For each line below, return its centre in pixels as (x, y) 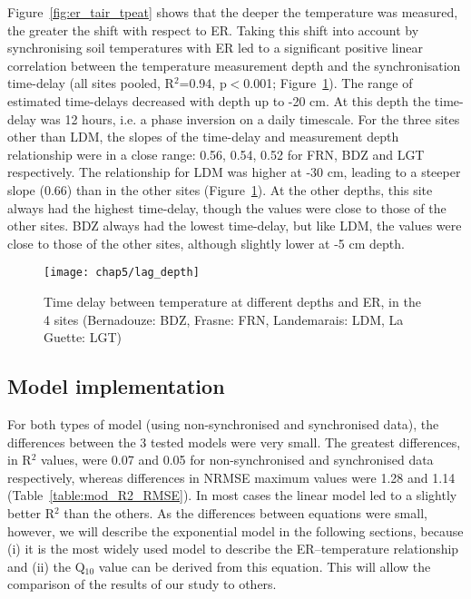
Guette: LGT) (83, 337)
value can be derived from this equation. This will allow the (265, 566)
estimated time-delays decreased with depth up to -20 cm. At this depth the (219, 100)
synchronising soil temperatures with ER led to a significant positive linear (215, 48)
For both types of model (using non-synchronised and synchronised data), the (223, 423)
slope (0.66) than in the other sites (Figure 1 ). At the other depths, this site (220, 189)
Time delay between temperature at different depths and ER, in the (232, 301)
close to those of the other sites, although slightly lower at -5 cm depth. (206, 243)
